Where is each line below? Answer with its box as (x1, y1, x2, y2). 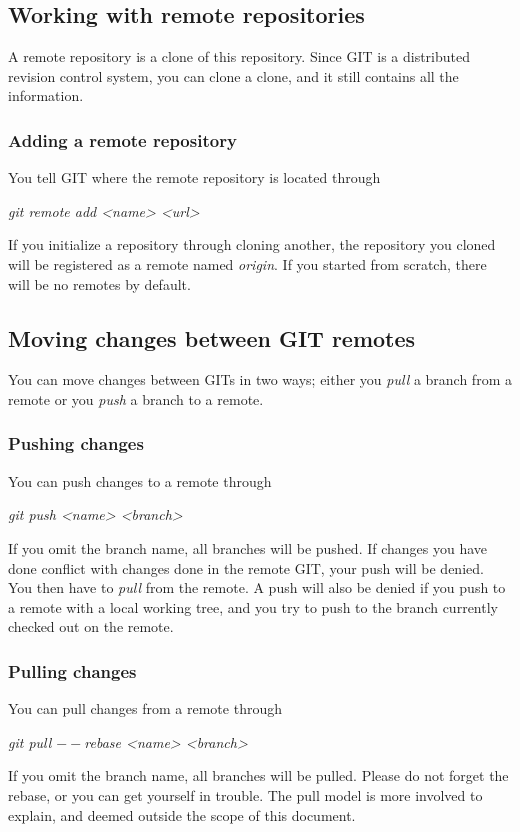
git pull (8, 731, 52, 752)
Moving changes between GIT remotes (8, 322, 416, 353)
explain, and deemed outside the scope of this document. (8, 804, 356, 825)
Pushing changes (8, 431, 144, 456)
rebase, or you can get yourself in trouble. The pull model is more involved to (8, 784, 483, 805)
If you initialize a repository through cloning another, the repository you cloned (8, 234, 496, 255)
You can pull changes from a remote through (8, 698, 282, 719)
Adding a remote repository (8, 127, 237, 152)
